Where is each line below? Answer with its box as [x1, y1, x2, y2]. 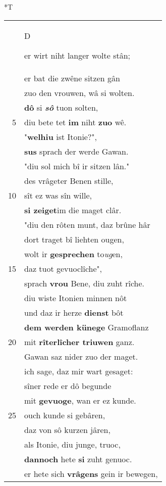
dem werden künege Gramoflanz [24, 321, 149, 333]
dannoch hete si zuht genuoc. [24, 453, 132, 465]
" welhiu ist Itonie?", [24, 130, 97, 142]
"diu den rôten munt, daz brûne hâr [24, 218, 150, 230]
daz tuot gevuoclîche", [24, 262, 102, 274]
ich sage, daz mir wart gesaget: [24, 365, 133, 377]
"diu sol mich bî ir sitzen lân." [24, 160, 130, 172]
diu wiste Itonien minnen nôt [24, 291, 127, 304]
